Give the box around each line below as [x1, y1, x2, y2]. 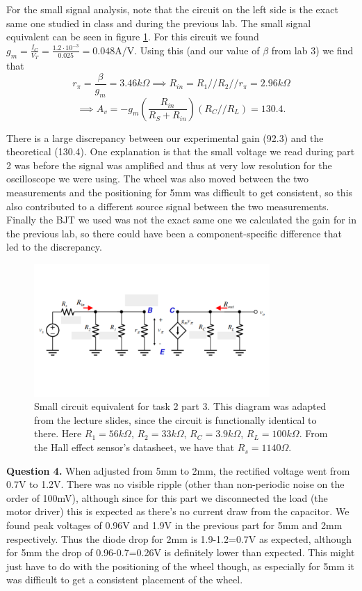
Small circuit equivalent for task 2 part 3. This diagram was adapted [34, 399, 327, 413]
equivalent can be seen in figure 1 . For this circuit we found [6, 29, 259, 44]
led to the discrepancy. [6, 239, 102, 254]
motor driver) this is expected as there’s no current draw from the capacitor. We [6, 504, 349, 519]
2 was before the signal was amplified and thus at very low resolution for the [6, 157, 332, 172]
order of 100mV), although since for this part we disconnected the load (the [6, 490, 328, 505]
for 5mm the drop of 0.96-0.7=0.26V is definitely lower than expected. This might [6, 545, 355, 560]
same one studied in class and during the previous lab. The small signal [6, 15, 311, 30]
